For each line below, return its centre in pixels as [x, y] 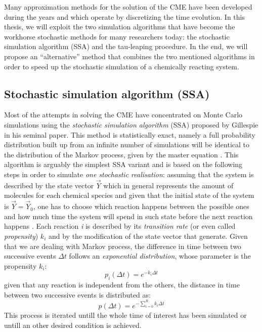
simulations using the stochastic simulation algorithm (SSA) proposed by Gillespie [131, 124]
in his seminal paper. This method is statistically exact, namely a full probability [130, 134]
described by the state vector [49, 185]
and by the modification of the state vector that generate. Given [148, 236]
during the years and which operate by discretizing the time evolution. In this [125, 16]
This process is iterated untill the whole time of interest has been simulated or [125, 315]
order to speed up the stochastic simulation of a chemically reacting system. [122, 66]
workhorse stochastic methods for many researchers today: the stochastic [117, 36]
